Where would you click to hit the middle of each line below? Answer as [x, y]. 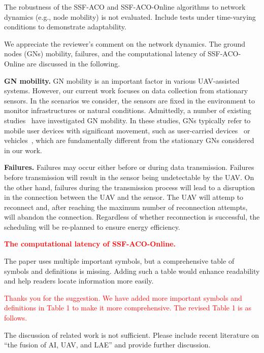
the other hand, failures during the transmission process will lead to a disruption [129, 187]
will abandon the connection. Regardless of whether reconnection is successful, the [132, 217]
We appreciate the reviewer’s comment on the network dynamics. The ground [125, 43]
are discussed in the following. [74, 63]
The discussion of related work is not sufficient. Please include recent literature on [132, 334]
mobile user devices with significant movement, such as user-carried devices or [127, 130]
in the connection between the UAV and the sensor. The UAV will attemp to [124, 197]
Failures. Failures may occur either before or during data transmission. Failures [129, 167]
